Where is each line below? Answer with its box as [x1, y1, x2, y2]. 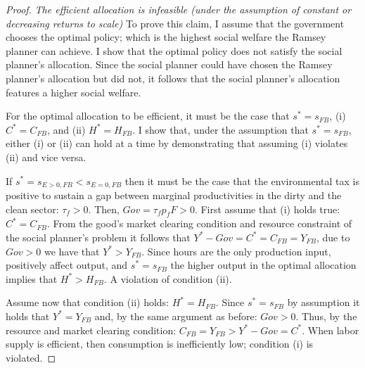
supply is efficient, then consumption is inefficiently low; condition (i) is [6, 336, 314, 351]
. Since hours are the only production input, [141, 243, 331, 258]
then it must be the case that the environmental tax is [124, 173, 359, 188]
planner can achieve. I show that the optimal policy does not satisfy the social [6, 43, 342, 58]
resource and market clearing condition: [6, 322, 177, 337]
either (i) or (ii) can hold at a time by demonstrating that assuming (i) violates [6, 136, 348, 151]
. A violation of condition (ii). [104, 271, 232, 286]
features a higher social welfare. [6, 84, 141, 99]
